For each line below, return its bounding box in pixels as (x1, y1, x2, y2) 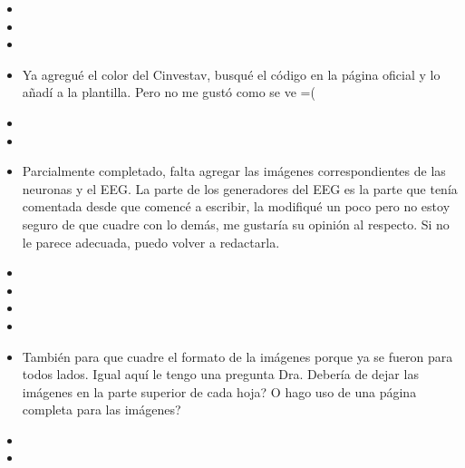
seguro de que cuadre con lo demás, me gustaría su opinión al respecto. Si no (22, 214, 450, 233)
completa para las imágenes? (22, 400, 181, 419)
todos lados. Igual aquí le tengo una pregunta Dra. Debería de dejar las (22, 365, 419, 384)
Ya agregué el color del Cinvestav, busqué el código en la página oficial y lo (22, 64, 441, 83)
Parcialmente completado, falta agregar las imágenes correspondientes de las (22, 161, 446, 180)
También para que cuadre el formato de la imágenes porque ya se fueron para (22, 346, 453, 366)
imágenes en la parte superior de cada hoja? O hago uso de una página (22, 382, 417, 401)
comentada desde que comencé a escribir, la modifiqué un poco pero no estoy (22, 197, 450, 216)
